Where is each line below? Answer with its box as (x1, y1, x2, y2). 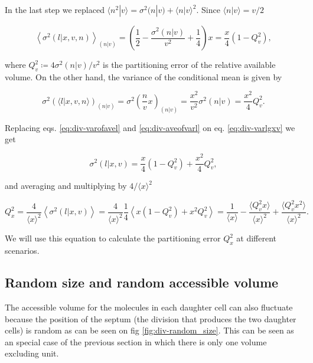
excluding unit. (5, 347, 59, 359)
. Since (196, 4, 220, 15)
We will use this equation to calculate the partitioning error (5, 232, 221, 244)
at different (236, 232, 277, 244)
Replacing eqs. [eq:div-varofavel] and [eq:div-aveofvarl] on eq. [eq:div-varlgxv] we (5, 121, 295, 133)
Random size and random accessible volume (5, 273, 279, 292)
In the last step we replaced (5, 4, 105, 15)
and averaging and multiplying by (5, 179, 127, 192)
